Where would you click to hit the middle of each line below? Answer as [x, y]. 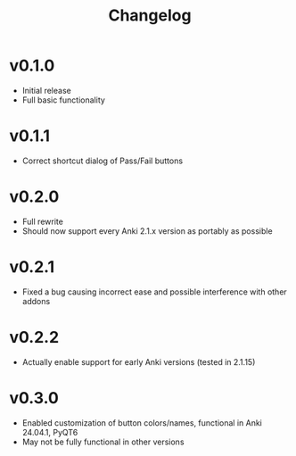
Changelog [150, 16]
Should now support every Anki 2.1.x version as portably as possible [148, 231]
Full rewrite [43, 221]
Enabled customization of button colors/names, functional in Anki [142, 423]
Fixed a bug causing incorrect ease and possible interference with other [154, 292]
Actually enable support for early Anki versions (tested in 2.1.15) [139, 361]
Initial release [46, 90]
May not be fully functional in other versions [103, 442]
